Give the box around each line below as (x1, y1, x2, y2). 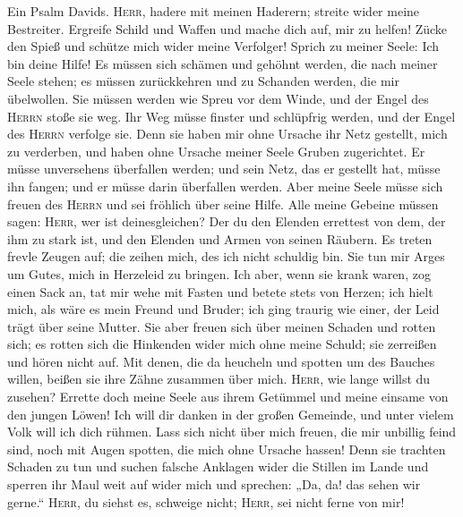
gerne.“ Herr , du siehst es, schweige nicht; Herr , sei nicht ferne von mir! (7, 492, 405, 511)
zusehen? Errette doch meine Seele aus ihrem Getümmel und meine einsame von (7, 387, 449, 406)
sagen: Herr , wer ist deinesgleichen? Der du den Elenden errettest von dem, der (7, 212, 446, 231)
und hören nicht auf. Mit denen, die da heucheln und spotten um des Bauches (7, 352, 435, 370)
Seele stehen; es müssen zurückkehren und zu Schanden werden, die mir (7, 72, 399, 90)
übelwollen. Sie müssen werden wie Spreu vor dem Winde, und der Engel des (7, 89, 429, 107)
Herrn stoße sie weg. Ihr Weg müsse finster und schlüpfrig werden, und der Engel (7, 106, 456, 125)
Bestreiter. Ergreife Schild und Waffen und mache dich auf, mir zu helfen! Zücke (7, 19, 448, 38)
